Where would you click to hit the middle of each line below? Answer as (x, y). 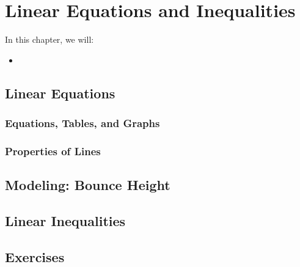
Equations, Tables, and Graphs (82, 123)
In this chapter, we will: (49, 39)
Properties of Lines (53, 151)
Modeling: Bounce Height (88, 185)
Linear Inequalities (65, 220)
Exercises (35, 256)
